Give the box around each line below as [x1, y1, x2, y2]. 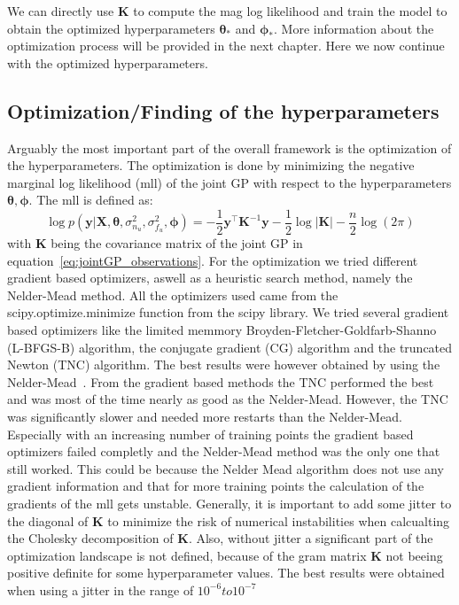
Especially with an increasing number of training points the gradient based [7, 424, 414, 443]
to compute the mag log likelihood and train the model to [133, 2, 447, 19]
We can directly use [7, 2, 114, 19]
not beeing [385, 546, 443, 564]
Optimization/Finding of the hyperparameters [7, 97, 440, 124]
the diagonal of [7, 511, 89, 530]
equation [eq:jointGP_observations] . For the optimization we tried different [7, 251, 418, 269]
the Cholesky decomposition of [7, 529, 174, 547]
